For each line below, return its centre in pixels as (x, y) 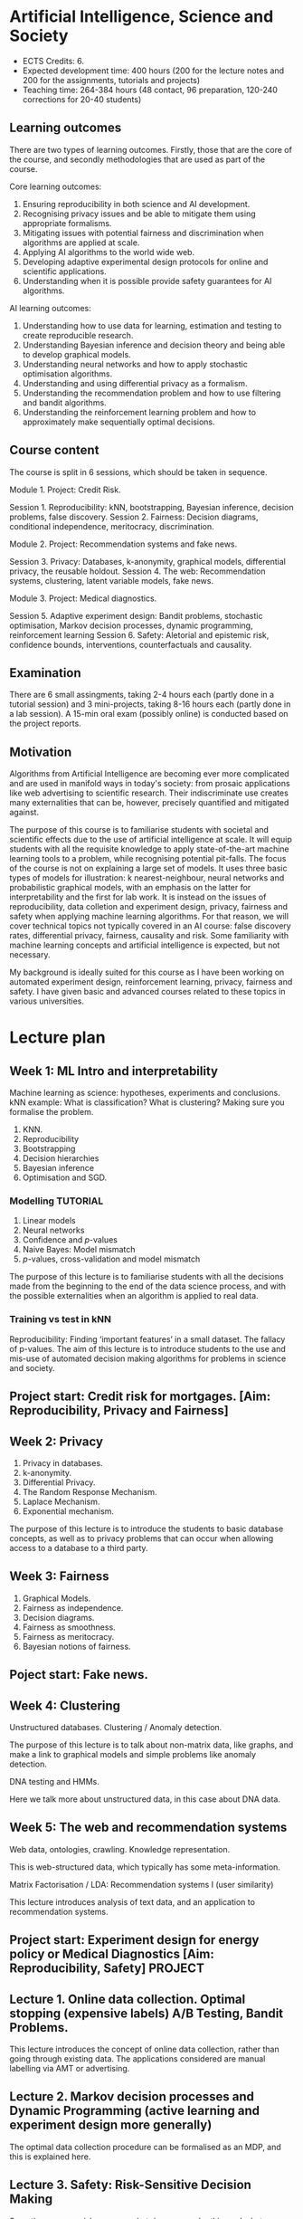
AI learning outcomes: (51, 308)
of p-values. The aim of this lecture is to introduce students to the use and (148, 1348)
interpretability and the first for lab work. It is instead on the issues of (138, 897)
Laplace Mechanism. (61, 1501)
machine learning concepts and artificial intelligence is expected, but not (145, 945)
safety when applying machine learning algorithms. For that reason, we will (149, 917)
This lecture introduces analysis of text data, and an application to (133, 1901)
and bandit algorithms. (64, 402)
